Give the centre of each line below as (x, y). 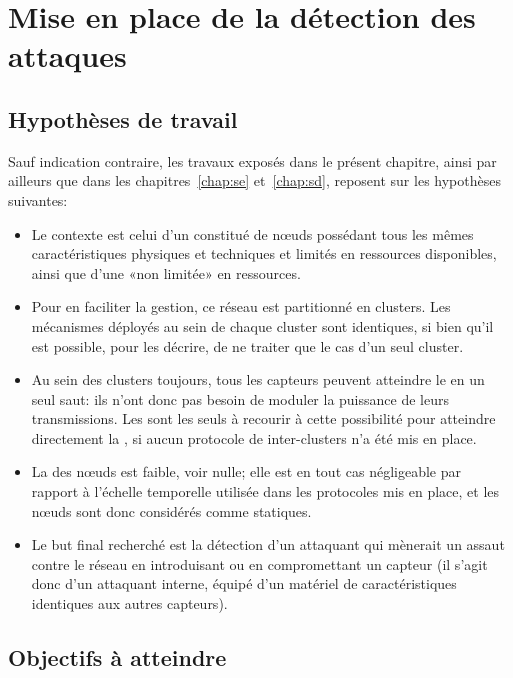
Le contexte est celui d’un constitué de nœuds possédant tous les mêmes (252, 233)
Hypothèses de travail (123, 118)
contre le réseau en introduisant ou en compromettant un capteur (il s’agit (259, 563)
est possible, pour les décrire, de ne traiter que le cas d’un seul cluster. (247, 345)
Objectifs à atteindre (117, 657)
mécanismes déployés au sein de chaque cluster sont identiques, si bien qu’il (262, 325)
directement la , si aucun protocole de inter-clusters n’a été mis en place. (254, 437)
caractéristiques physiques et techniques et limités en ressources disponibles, (264, 253)
